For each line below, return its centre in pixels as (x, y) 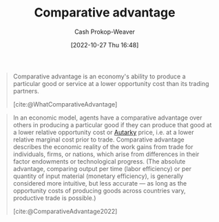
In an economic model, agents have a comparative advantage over (107, 118)
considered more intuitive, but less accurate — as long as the (100, 183)
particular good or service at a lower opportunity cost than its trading (111, 83)
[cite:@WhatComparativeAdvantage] (65, 104)
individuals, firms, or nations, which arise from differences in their (106, 154)
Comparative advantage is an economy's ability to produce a (99, 76)
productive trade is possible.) (54, 198)
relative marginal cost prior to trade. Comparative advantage (98, 140)
